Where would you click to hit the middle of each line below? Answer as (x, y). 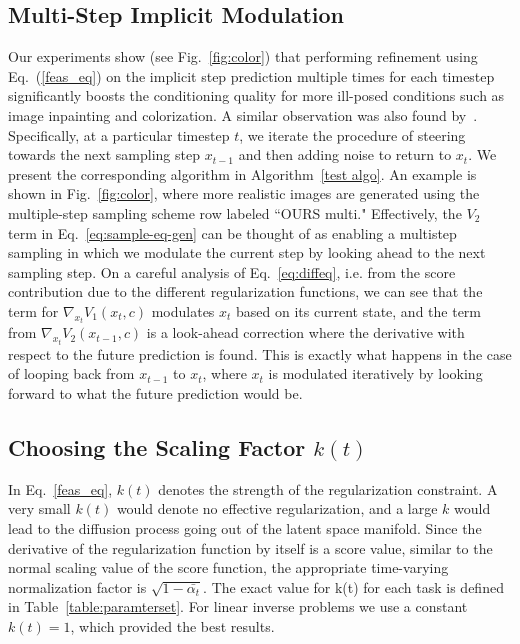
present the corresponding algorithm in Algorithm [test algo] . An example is (242, 173)
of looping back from (71, 373)
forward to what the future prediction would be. (155, 392)
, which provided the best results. (172, 625)
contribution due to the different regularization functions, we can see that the (245, 291)
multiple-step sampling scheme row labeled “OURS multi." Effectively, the (235, 212)
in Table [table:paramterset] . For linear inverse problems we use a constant (238, 606)
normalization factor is (77, 586)
